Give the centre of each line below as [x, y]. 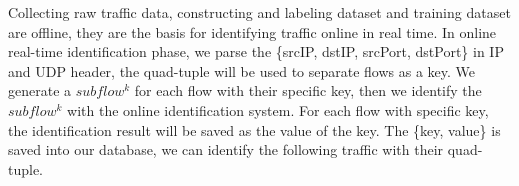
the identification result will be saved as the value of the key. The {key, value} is [254, 129]
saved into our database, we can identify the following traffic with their [226, 149]
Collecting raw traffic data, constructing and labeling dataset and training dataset [259, 12]
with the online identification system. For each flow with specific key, [278, 109]
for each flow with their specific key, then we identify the [308, 90]
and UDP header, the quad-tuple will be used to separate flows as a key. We [242, 70]
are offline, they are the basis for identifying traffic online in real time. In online [252, 31]
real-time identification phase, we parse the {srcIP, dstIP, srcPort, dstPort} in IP [256, 51]
